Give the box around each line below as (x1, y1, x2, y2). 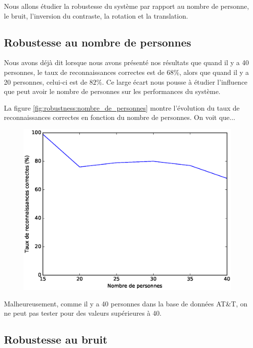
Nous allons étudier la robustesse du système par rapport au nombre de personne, (4, 1, 249, 11)
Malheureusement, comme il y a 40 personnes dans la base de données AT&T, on (4, 298, 248, 308)
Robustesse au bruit (4, 332, 108, 347)
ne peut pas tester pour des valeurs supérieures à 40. (4, 308, 161, 318)
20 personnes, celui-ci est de (4, 76, 88, 87)
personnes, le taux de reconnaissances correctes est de (4, 67, 165, 77)
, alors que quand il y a (179, 67, 249, 77)
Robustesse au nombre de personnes (4, 34, 191, 49)
